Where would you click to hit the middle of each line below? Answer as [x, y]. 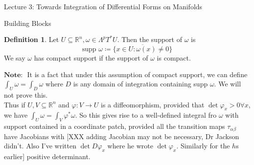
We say [15, 58]
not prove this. [26, 94]
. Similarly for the [203, 146]
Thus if [15, 104]
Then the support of [152, 39]
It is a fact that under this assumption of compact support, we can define [137, 74]
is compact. [174, 58]
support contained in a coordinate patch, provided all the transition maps [115, 126]
